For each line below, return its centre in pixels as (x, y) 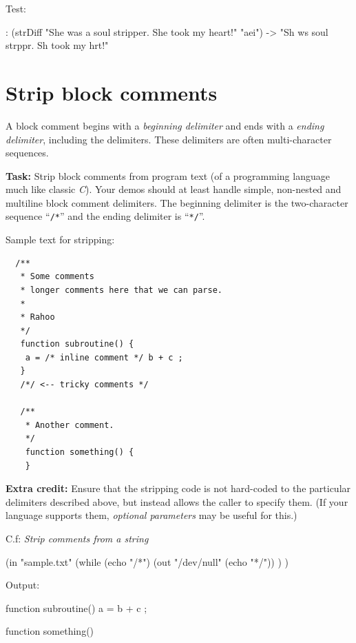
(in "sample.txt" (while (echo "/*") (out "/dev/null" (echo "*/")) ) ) (147, 561)
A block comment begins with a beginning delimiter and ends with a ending (165, 125)
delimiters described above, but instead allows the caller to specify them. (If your (177, 501)
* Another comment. (70, 425)
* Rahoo (38, 317)
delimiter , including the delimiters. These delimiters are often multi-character (169, 139)
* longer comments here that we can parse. (121, 290)
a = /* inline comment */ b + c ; (104, 357)
